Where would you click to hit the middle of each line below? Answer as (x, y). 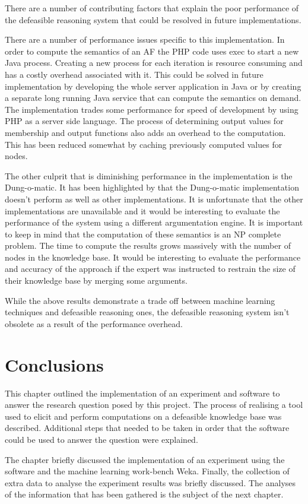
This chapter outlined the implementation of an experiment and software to (142, 393)
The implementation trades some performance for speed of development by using (152, 109)
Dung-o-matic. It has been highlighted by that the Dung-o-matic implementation (152, 187)
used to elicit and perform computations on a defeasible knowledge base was (143, 416)
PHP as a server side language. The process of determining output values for (144, 121)
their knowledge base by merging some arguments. (96, 280)
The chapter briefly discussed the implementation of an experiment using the (145, 459)
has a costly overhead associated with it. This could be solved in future (134, 74)
